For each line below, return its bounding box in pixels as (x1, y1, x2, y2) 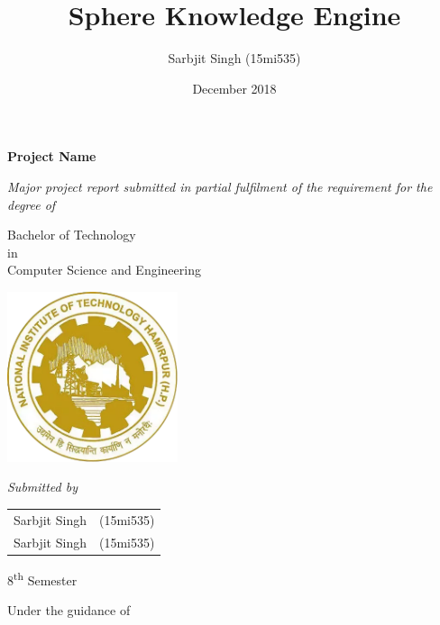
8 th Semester (7, 567, 78, 589)
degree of (7, 195, 56, 213)
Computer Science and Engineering (7, 260, 201, 279)
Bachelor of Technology (7, 225, 136, 244)
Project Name (7, 147, 96, 166)
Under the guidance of (7, 600, 131, 619)
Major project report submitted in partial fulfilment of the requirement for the (7, 177, 433, 195)
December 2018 (192, 78, 277, 97)
